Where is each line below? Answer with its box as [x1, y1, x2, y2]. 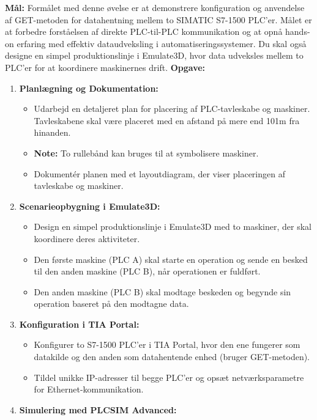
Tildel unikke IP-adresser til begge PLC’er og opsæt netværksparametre [34, 370, 304, 383]
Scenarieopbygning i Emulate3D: [19, 199, 160, 212]
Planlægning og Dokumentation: [19, 81, 158, 94]
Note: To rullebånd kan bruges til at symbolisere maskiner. [34, 146, 259, 159]
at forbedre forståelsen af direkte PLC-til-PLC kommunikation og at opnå [5, 25, 283, 38]
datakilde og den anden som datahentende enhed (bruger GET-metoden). [34, 350, 310, 363]
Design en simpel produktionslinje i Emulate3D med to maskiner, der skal [34, 220, 311, 233]
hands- [285, 25, 310, 38]
